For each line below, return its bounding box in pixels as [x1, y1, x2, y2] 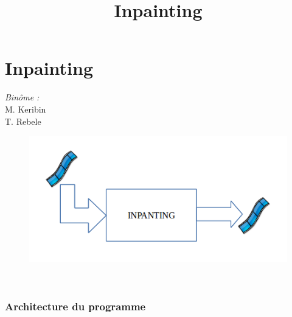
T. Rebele [5, 114, 41, 127]
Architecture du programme [5, 298, 146, 313]
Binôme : [5, 91, 40, 103]
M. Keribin [5, 102, 46, 115]
